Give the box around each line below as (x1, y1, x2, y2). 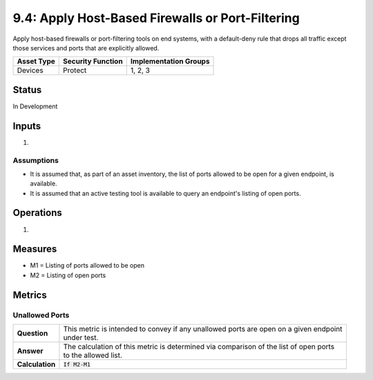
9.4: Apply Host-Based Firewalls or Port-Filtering (12, 10, 300, 26)
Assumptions (12, 155, 59, 165)
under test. (63, 333, 99, 343)
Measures (12, 243, 57, 255)
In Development (12, 102, 58, 110)
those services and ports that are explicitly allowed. (12, 43, 160, 52)
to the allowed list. (63, 350, 122, 360)
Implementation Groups (130, 57, 210, 66)
